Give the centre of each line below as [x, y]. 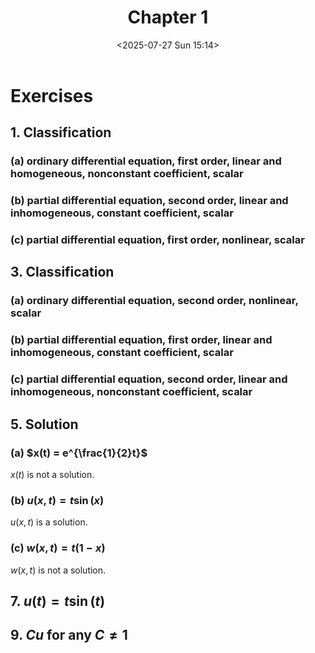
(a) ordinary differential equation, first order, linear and [146, 161]
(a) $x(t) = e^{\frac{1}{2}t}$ [79, 453]
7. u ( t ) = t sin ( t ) [58, 601]
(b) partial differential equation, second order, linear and [149, 201]
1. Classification [61, 132]
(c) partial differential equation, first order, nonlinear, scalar [157, 240]
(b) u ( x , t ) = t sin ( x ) [57, 500]
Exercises [52, 95]
